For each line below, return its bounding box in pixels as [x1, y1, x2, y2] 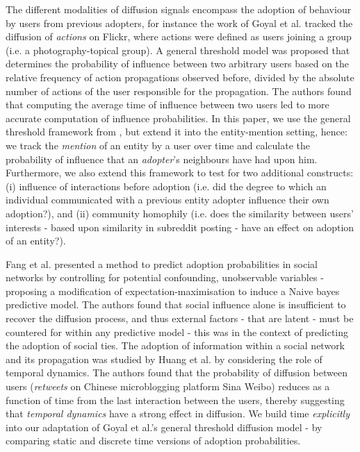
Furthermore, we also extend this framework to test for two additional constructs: [6, 165, 354, 180]
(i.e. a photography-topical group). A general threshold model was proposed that [6, 42, 350, 57]
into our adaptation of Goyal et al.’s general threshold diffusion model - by [6, 419, 322, 434]
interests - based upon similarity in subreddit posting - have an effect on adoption [6, 219, 354, 234]
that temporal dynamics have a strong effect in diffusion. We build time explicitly [6, 406, 350, 421]
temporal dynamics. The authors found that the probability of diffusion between [6, 365, 347, 380]
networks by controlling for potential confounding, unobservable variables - [6, 270, 324, 285]
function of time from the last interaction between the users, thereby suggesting [6, 392, 345, 407]
